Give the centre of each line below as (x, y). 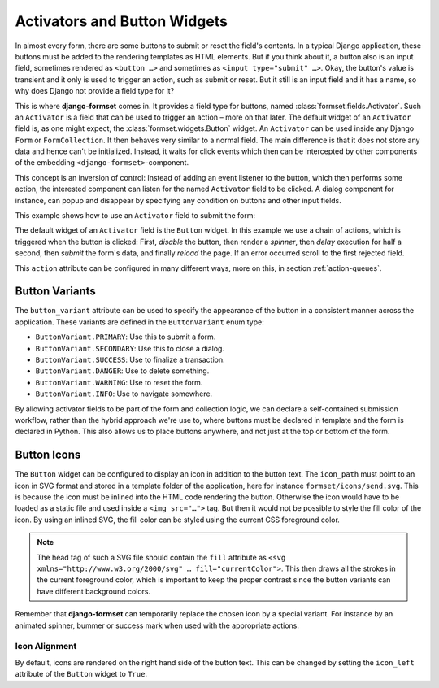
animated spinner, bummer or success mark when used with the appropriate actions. (157, 625)
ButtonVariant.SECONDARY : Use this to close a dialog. (130, 348)
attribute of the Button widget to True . (81, 674)
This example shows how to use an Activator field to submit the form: (135, 216)
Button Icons (48, 455)
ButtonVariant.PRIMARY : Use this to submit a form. (126, 337)
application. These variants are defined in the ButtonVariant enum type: (139, 322)
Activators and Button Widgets (121, 21)
